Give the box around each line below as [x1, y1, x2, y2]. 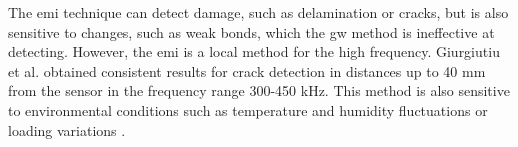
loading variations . [8, 119, 126, 140]
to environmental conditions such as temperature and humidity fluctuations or [8, 99, 488, 120]
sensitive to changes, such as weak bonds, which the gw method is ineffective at [8, 21, 495, 42]
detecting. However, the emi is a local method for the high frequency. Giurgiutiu [8, 41, 500, 62]
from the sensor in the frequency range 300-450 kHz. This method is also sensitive [8, 80, 510, 101]
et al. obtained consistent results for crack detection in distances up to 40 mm [8, 60, 486, 81]
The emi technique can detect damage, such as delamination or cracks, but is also [8, 2, 509, 22]
